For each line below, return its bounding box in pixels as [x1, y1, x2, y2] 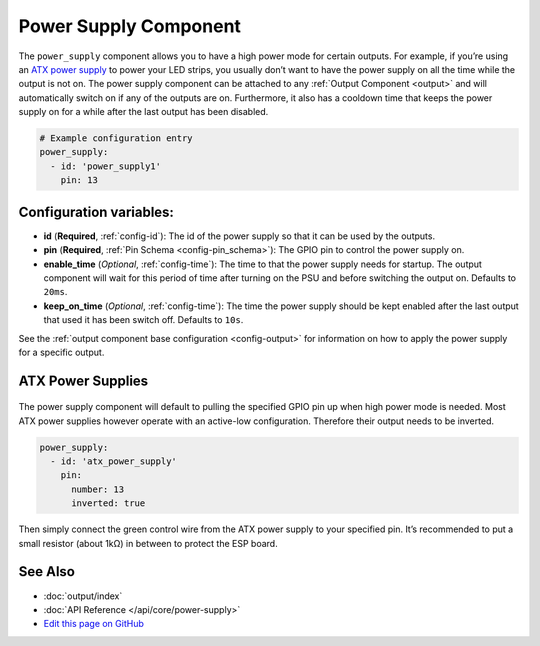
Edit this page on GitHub [43, 618, 145, 630]
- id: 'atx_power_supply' [50, 456, 177, 467]
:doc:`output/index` [43, 590, 123, 602]
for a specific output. [18, 346, 105, 358]
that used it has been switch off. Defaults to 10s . [43, 314, 244, 326]
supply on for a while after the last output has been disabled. [18, 106, 269, 118]
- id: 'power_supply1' [50, 160, 162, 172]
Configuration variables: [18, 203, 175, 220]
